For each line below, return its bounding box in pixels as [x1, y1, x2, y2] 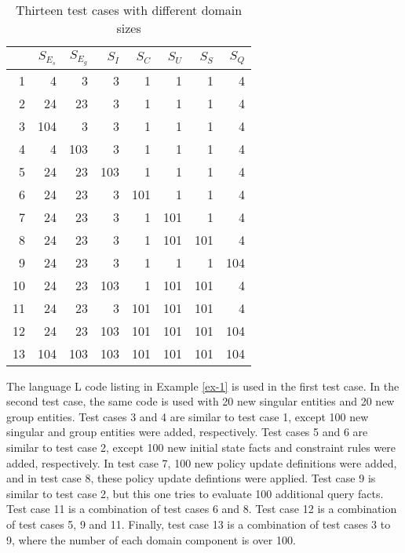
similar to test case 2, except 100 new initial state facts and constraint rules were [6, 439, 396, 456]
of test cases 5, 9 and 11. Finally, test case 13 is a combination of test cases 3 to [6, 516, 391, 533]
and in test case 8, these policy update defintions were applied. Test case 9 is [6, 470, 376, 486]
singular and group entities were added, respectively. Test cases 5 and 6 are [6, 424, 368, 440]
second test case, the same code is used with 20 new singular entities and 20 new [6, 393, 395, 409]
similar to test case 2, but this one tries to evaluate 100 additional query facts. [6, 485, 384, 501]
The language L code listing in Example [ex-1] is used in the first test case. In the [6, 377, 400, 394]
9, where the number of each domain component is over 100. [6, 531, 296, 548]
